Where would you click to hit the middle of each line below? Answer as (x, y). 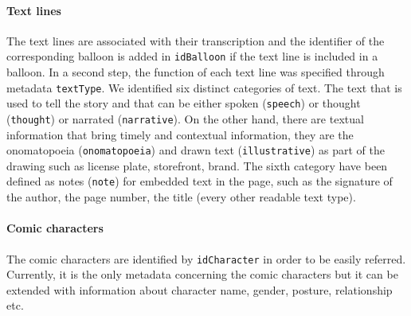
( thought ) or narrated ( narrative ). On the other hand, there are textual (185, 118)
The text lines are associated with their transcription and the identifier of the (196, 40)
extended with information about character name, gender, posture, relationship (200, 289)
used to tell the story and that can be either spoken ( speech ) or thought (184, 103)
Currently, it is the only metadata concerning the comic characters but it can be (202, 274)
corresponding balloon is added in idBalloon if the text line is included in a (192, 56)
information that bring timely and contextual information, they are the (180, 134)
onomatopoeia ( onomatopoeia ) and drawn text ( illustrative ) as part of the (196, 150)
